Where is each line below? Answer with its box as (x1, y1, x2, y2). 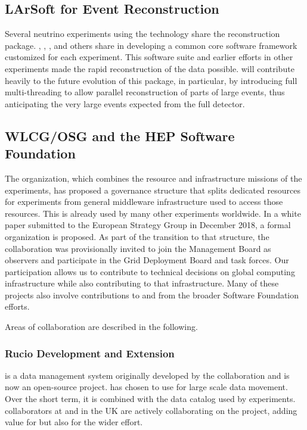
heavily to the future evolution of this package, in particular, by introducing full (5, 74, 297, 86)
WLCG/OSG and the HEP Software (5, 126, 235, 145)
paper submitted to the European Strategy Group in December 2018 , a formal (5, 219, 291, 231)
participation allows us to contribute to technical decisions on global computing (5, 265, 295, 278)
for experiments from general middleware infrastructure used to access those (5, 195, 283, 208)
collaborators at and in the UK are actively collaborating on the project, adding (5, 404, 297, 416)
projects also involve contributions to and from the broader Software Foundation (5, 288, 299, 301)
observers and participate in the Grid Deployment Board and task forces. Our (5, 254, 289, 266)
